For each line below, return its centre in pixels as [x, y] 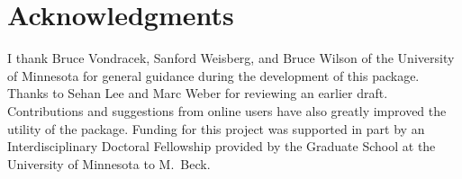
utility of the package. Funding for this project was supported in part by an [216, 128]
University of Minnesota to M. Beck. [109, 163]
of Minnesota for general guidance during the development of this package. [213, 75]
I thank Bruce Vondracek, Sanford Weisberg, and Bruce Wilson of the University [231, 58]
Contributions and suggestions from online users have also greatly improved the [227, 110]
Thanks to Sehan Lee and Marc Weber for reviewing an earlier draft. [198, 93]
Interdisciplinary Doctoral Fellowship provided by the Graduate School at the [222, 146]
